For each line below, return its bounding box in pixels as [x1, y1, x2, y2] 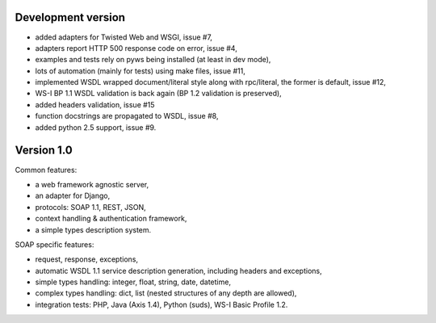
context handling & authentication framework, [35, 214, 187, 224]
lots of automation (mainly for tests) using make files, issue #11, [35, 65, 245, 76]
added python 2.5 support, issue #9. [35, 122, 157, 132]
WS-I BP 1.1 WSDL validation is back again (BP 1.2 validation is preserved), [35, 89, 282, 99]
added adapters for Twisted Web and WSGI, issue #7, [35, 32, 213, 42]
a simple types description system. [35, 224, 152, 234]
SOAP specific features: [15, 239, 94, 250]
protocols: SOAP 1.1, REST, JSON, [35, 202, 147, 212]
